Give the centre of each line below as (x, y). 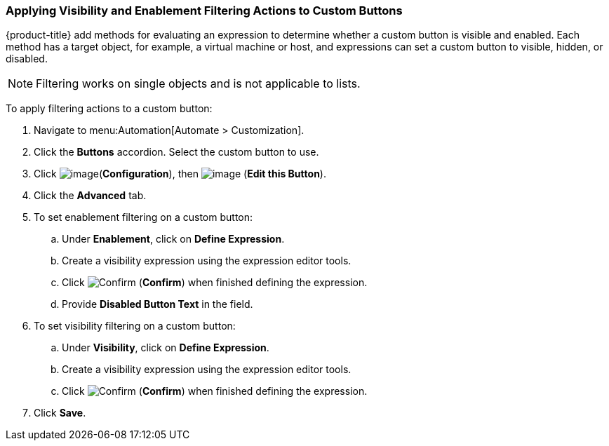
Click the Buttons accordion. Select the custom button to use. (176, 152)
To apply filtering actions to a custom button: (109, 109)
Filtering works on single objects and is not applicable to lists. (198, 84)
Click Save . (60, 413)
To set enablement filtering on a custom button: (143, 217)
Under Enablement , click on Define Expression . (173, 239)
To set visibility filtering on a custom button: (135, 326)
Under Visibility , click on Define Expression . (166, 348)
